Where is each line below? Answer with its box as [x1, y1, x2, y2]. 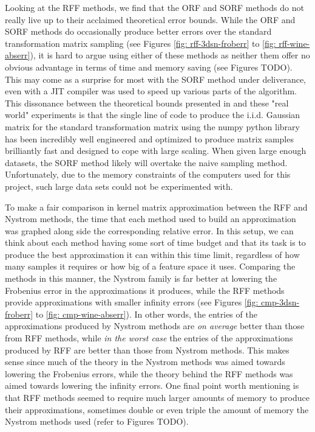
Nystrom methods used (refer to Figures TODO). [5, 415, 189, 428]
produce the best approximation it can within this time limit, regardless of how [5, 248, 300, 260]
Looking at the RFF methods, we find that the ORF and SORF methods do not [5, 1, 304, 13]
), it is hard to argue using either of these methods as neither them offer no [30, 49, 310, 61]
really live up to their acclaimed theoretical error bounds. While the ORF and [5, 13, 296, 26]
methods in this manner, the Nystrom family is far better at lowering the [5, 272, 277, 285]
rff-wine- [279, 37, 310, 49]
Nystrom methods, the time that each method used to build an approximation [5, 212, 296, 225]
